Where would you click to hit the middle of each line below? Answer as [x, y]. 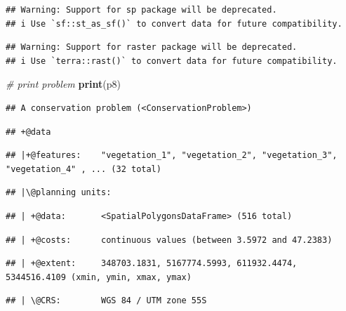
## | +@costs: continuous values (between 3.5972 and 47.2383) [169, 240]
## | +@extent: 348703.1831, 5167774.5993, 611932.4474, [152, 264]
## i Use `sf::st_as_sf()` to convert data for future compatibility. [174, 24]
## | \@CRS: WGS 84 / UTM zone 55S [106, 301]
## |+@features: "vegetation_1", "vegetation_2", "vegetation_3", [172, 155]
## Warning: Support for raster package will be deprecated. [152, 47]
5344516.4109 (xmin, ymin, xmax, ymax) [99, 277]
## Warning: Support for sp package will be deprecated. [141, 10]
